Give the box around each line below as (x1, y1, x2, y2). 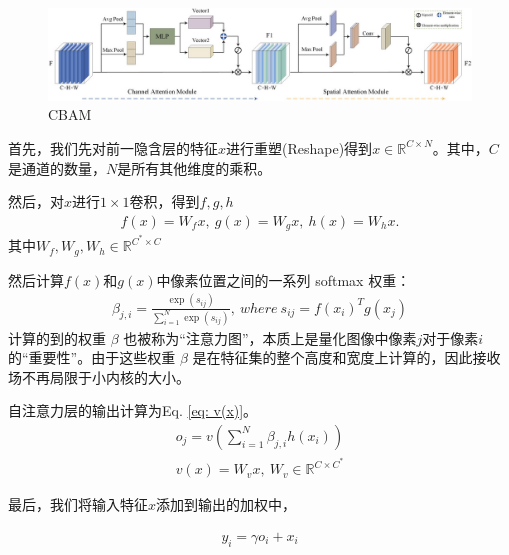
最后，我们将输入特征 (8, 494, 148, 515)
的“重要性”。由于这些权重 (8, 347, 176, 368)
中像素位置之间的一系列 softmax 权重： (156, 269, 411, 290)
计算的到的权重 (8, 327, 106, 348)
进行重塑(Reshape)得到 (226, 137, 373, 158)
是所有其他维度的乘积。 (117, 157, 272, 178)
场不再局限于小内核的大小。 (8, 366, 190, 387)
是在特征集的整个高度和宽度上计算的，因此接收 (192, 347, 501, 368)
